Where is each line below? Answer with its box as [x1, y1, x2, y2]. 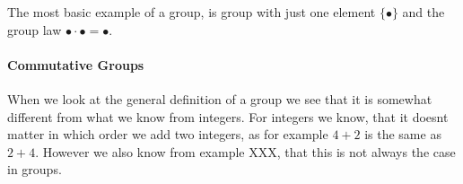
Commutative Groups [7, 55, 144, 74]
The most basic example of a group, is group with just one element [7, 3, 376, 21]
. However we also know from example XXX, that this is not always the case [35, 142, 456, 161]
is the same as [364, 125, 441, 144]
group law [7, 20, 62, 39]
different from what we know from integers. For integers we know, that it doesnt [7, 107, 449, 126]
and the [402, 3, 445, 21]
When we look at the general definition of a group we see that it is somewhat [7, 89, 432, 108]
